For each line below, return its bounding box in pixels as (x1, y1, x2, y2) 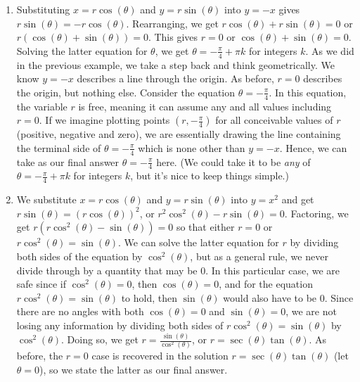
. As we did (305, 43, 354, 58)
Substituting (16, 2, 70, 16)
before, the (16, 348, 63, 363)
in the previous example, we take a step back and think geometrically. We (16, 57, 335, 72)
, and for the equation (219, 276, 313, 291)
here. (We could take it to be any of (156, 154, 311, 169)
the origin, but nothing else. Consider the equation (16, 84, 236, 99)
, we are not (285, 304, 337, 319)
